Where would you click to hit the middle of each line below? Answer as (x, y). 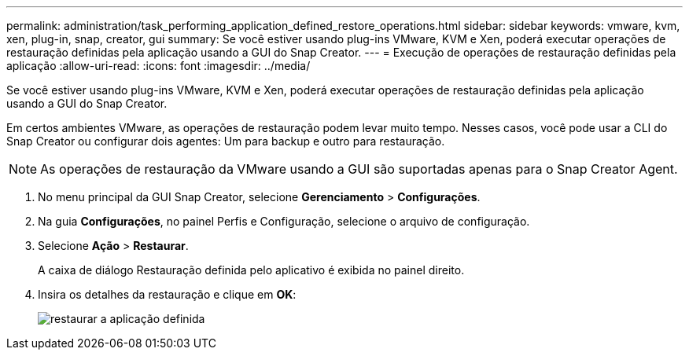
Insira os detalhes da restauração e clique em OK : (167, 294)
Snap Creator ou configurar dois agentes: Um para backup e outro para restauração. (226, 141)
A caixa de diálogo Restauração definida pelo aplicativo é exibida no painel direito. (251, 270)
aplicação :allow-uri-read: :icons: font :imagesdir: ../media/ (158, 66)
